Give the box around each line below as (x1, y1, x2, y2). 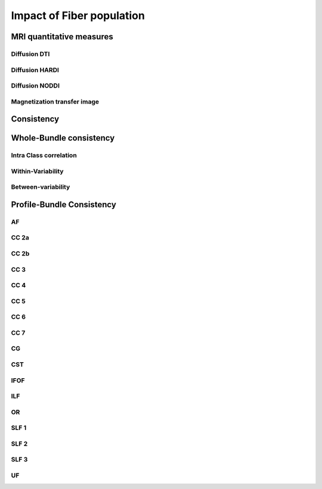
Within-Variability (11, 167, 64, 175)
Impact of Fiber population (11, 9, 145, 22)
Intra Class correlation (11, 151, 77, 160)
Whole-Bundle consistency (11, 133, 115, 143)
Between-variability (11, 183, 70, 191)
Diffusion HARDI (11, 66, 60, 74)
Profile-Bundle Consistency (11, 200, 116, 210)
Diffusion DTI (11, 49, 50, 58)
